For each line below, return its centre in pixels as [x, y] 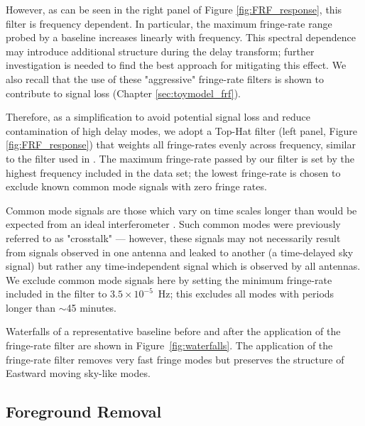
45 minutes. [92, 307]
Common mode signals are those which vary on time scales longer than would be [181, 210]
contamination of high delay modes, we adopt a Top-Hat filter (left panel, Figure [182, 130]
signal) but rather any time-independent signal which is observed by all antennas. [183, 266]
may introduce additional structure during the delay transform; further [160, 51]
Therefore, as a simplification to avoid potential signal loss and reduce [158, 117]
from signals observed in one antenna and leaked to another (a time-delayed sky [180, 252]
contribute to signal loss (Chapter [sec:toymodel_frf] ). [124, 93]
